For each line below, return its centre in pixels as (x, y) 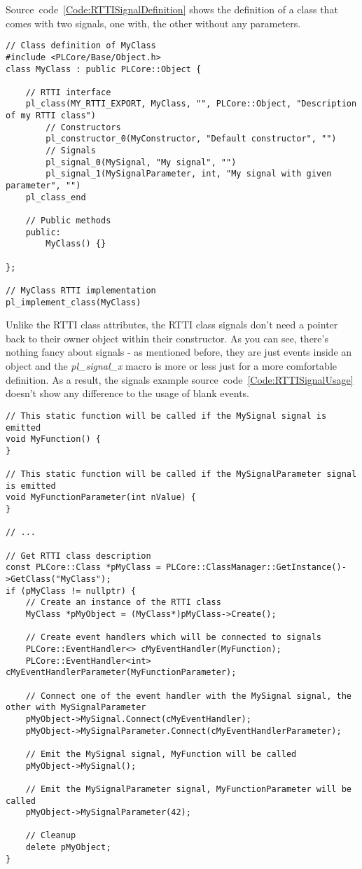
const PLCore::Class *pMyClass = (83, 568)
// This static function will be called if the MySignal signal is (166, 416)
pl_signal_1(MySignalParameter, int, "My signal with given (189, 174)
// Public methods (68, 221)
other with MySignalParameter (76, 708)
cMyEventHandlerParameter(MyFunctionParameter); (121, 673)
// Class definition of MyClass (81, 46)
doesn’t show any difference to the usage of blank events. (127, 393)
